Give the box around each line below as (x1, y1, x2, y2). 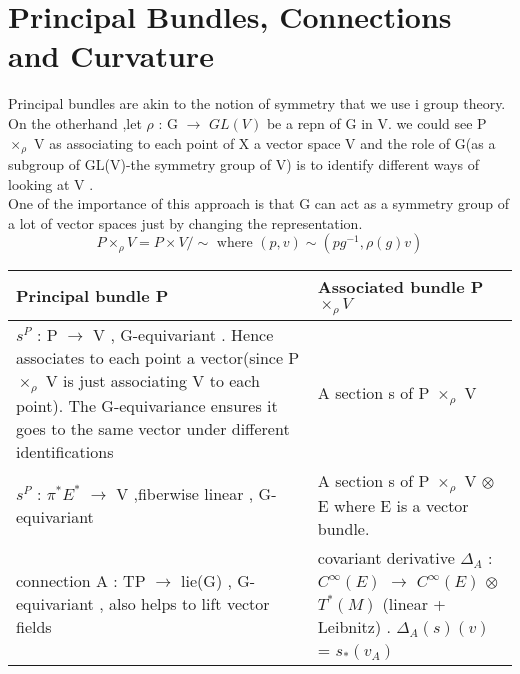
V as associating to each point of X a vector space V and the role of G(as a (34, 132, 496, 153)
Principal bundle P (16, 284, 169, 308)
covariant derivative (317, 546, 455, 570)
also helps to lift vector (108, 592, 270, 616)
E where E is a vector (317, 494, 469, 518)
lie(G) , (181, 569, 232, 593)
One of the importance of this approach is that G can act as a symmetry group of (8, 193, 510, 214)
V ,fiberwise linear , (116, 481, 254, 505)
